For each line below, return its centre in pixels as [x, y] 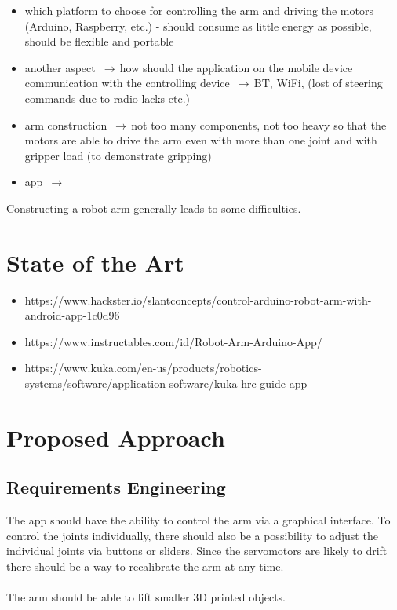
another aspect [60, 67]
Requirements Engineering [116, 487]
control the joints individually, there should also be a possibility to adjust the [192, 535]
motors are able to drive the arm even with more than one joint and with [201, 140]
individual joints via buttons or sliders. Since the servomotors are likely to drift [197, 551]
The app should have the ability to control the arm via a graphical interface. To [198, 520]
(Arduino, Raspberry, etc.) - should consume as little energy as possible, [198, 26]
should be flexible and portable [99, 41]
